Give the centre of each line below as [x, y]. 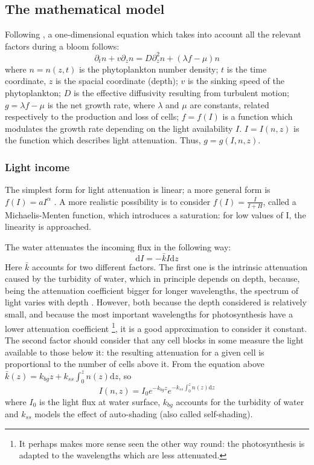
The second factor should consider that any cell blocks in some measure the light [154, 340]
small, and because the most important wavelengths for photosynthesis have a [149, 314]
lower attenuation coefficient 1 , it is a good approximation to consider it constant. [156, 327]
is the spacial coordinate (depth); [117, 81]
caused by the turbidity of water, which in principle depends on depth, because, [152, 278]
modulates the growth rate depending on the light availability [119, 128]
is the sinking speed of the [236, 81]
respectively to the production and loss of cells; [92, 116]
